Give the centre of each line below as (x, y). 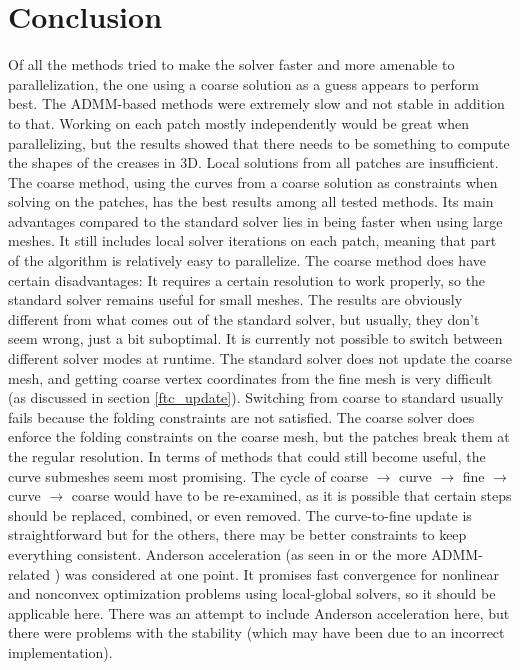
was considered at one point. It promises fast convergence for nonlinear (281, 573)
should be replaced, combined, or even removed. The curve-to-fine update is (240, 514)
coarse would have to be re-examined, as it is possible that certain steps (291, 495)
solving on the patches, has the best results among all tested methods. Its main (251, 201)
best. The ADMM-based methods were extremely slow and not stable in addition (256, 103)
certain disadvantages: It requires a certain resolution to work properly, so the (247, 279)
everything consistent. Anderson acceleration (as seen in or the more (217, 553)
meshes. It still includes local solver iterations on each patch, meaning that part (252, 240)
